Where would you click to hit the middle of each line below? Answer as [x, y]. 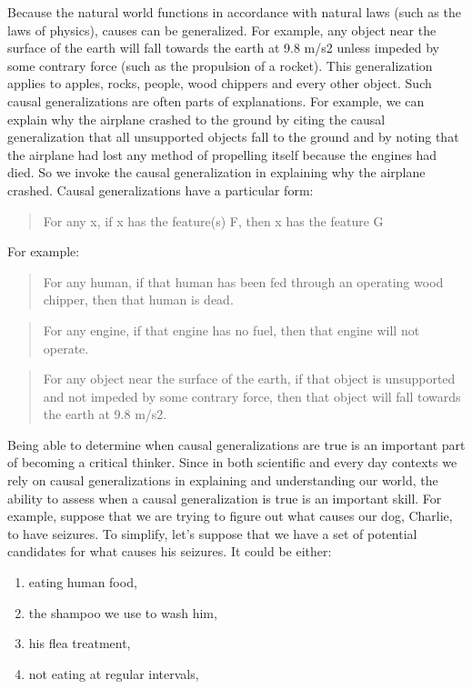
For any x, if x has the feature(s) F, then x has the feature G [213, 220]
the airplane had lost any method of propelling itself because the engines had [222, 154]
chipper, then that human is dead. [138, 300]
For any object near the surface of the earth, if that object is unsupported [249, 379]
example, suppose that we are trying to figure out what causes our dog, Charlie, [230, 516]
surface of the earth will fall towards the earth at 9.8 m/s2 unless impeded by [223, 48]
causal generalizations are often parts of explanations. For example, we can [216, 100]
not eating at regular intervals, [114, 673]
